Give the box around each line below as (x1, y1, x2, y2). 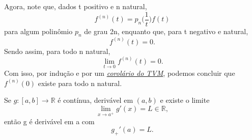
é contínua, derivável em (58, 95, 133, 105)
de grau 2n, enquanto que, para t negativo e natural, (84, 25, 248, 36)
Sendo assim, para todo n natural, (4, 45, 110, 56)
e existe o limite (160, 95, 210, 105)
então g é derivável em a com (4, 116, 95, 126)
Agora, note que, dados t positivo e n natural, (4, 1, 147, 11)
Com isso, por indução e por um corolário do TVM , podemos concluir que (4, 68, 235, 78)
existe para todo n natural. (38, 77, 122, 88)
